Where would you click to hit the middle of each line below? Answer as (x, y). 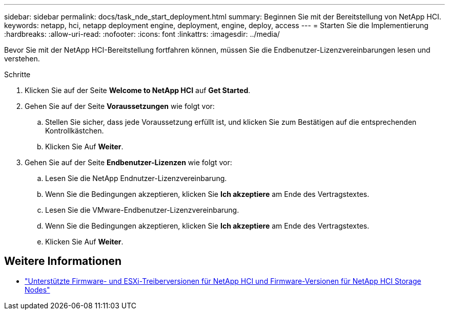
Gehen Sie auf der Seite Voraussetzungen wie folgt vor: (120, 106)
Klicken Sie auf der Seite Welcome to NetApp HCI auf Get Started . (138, 90)
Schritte (17, 74)
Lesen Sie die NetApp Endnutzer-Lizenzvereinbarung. (136, 178)
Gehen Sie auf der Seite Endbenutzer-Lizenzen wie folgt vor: (128, 162)
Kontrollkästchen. (75, 131)
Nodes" (37, 289)
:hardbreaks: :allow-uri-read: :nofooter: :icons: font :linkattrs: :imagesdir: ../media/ (142, 34)
